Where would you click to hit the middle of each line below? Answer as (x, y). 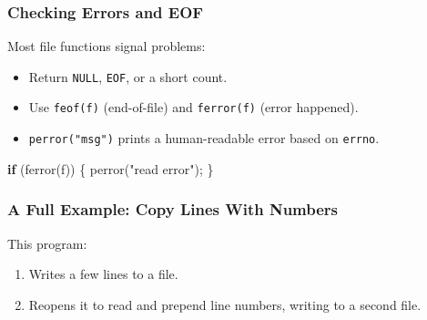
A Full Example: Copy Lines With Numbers (173, 209)
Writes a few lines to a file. (103, 274)
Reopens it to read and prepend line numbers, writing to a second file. (225, 304)
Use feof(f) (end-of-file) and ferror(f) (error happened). (193, 107)
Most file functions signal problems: (107, 46)
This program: (47, 243)
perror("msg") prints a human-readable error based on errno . (204, 138)
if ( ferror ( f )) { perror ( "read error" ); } (111, 168)
